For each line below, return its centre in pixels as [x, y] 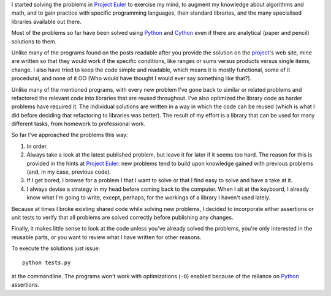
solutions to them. [34, 41]
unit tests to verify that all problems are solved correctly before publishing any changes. [122, 217]
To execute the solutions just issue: [56, 248]
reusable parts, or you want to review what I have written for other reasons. [106, 237]
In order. [37, 146]
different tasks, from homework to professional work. [78, 124]
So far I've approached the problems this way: [70, 135]
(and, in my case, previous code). [69, 172]
